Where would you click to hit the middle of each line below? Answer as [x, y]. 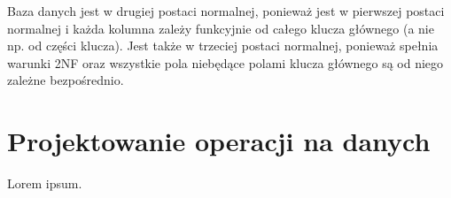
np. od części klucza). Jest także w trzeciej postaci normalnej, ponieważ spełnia [223, 46]
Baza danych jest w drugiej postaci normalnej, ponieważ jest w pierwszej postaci [226, 11]
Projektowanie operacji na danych [219, 141]
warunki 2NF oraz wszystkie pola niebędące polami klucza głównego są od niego [225, 62]
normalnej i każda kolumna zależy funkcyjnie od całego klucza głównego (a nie [221, 28]
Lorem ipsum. [45, 183]
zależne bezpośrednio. [66, 80]
